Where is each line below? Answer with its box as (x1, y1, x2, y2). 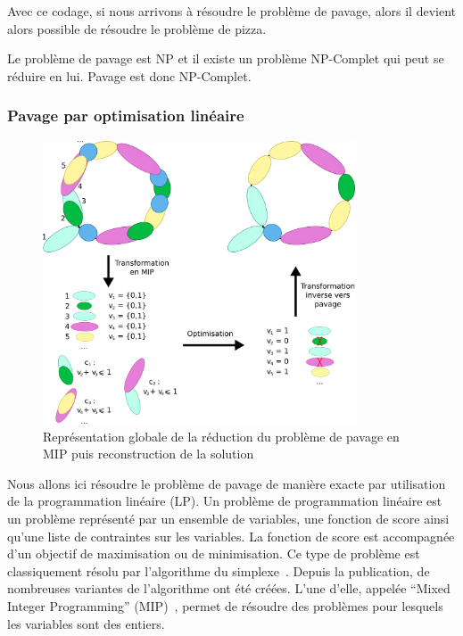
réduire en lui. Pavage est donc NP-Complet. (7, 66, 252, 85)
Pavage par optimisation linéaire (7, 104, 244, 127)
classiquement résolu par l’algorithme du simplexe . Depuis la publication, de (7, 561, 430, 580)
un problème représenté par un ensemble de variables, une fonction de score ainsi (7, 509, 450, 528)
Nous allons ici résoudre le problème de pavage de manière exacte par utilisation (7, 474, 446, 492)
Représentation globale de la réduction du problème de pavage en (43, 426, 400, 445)
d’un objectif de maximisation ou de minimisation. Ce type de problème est (7, 544, 420, 563)
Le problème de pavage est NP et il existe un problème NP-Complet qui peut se (7, 49, 444, 68)
